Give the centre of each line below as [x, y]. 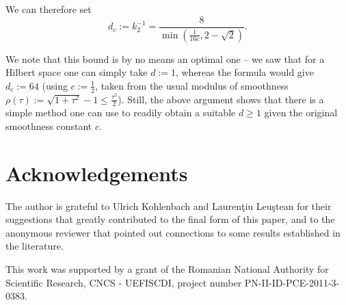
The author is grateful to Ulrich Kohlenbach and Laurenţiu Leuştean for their [169, 205]
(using [55, 85]
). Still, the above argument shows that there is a [221, 99]
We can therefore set [49, 9]
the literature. [35, 246]
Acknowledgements [97, 173]
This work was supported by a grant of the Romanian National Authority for [167, 269]
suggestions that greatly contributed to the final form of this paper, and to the [170, 219]
